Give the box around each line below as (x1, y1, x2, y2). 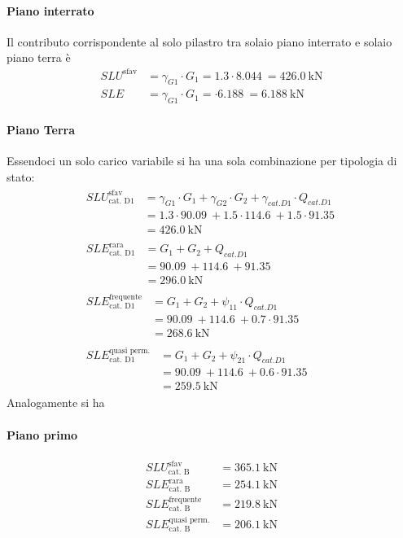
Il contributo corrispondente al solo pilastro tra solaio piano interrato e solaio (7, 33, 392, 50)
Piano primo (7, 426, 78, 443)
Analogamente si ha (7, 394, 105, 411)
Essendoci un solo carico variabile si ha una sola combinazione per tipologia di (7, 151, 397, 168)
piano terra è (7, 49, 71, 66)
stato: (7, 168, 35, 185)
